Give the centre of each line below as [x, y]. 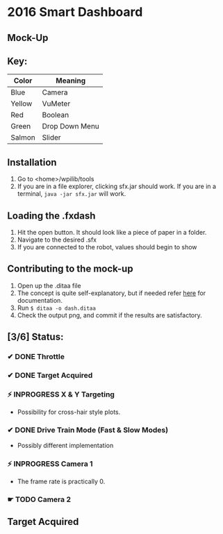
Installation [32, 162]
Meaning [70, 81]
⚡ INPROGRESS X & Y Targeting [61, 394]
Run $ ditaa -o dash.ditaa [56, 308]
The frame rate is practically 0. [61, 481]
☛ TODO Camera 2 [39, 499]
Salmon [23, 137]
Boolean [56, 115]
